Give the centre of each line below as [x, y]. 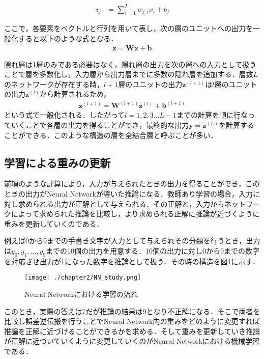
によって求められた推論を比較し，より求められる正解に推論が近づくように [135, 214]
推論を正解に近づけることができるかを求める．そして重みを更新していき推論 [132, 331]
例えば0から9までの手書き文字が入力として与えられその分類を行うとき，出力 [132, 241]
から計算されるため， [75, 94]
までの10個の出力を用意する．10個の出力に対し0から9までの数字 [153, 250]
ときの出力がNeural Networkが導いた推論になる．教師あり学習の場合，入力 [128, 193]
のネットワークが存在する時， [54, 84]
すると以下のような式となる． [68, 38]
